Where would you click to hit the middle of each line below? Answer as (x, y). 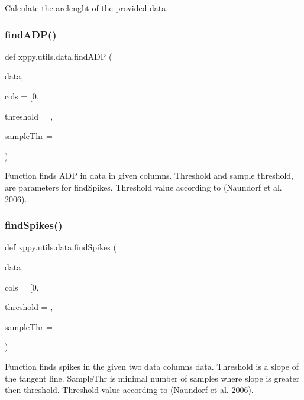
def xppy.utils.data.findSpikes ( (61, 247)
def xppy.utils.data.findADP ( (59, 56)
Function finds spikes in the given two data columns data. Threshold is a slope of (152, 366)
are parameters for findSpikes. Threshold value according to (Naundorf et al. (143, 187)
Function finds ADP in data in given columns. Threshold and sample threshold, (149, 175)
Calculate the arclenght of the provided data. (87, 8)
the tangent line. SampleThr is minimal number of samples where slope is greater (152, 378)
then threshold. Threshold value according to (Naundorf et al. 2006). (129, 390)
